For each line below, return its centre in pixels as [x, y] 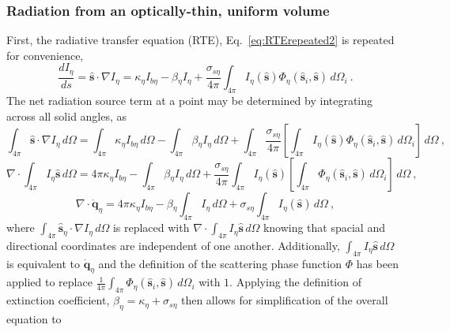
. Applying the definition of [295, 282]
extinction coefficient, [58, 300]
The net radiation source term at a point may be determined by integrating [190, 101]
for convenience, [45, 55]
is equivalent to [43, 263]
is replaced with [151, 228]
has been [377, 263]
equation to [34, 319]
